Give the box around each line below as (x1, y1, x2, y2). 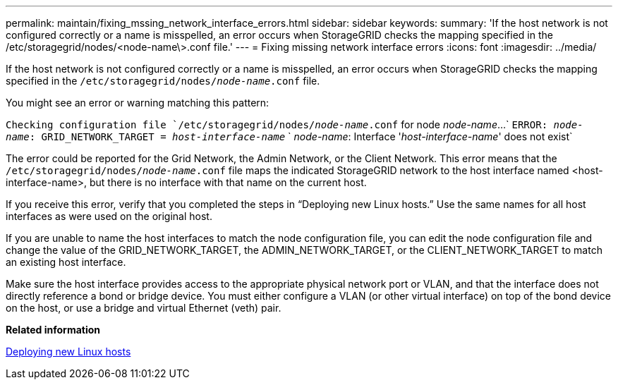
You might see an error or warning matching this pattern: (6, 97, 269, 109)
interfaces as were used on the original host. (6, 210, 212, 222)
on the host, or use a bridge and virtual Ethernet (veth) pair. (6, 302, 281, 314)
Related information (6, 324, 101, 336)
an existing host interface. (6, 256, 126, 268)
